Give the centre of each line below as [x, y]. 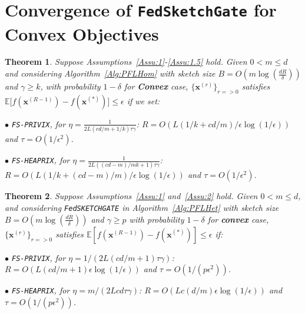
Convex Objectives [82, 33]
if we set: [143, 100]
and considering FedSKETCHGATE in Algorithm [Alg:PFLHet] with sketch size [142, 208]
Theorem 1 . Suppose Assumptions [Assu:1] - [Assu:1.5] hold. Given [126, 62]
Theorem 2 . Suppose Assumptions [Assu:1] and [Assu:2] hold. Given [131, 196]
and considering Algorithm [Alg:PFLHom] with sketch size [110, 73]
